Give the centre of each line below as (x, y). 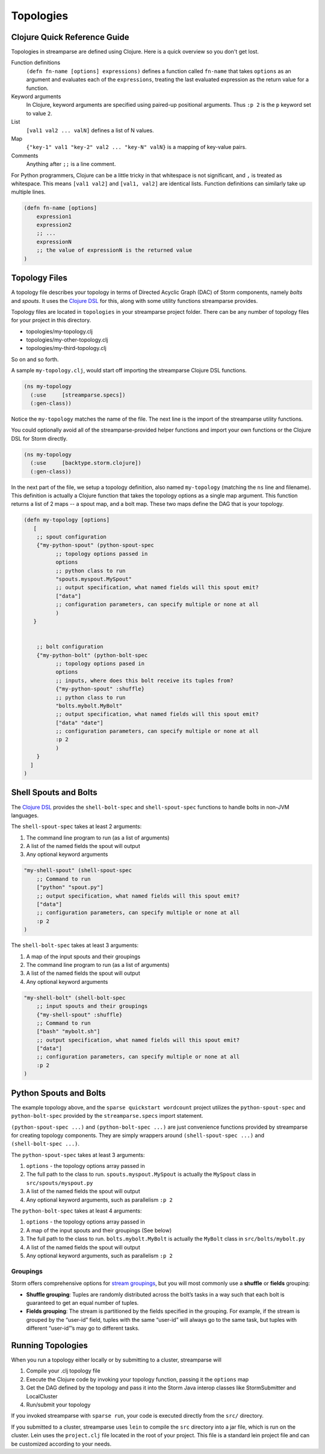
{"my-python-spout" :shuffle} (100, 689)
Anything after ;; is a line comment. (71, 164)
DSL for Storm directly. (39, 438)
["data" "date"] (79, 722)
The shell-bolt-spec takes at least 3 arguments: (75, 945)
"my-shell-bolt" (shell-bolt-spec (75, 998)
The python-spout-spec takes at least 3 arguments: (78, 1155)
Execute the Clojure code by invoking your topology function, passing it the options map (138, 1379)
